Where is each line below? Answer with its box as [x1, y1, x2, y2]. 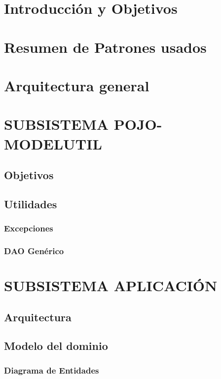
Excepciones [4, 222, 53, 234]
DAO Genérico [4, 245, 64, 257]
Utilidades [4, 196, 57, 211]
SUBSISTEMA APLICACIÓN [4, 275, 218, 296]
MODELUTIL [4, 133, 102, 153]
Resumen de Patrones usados [4, 37, 207, 57]
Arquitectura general [4, 75, 149, 95]
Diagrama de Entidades [4, 364, 99, 376]
